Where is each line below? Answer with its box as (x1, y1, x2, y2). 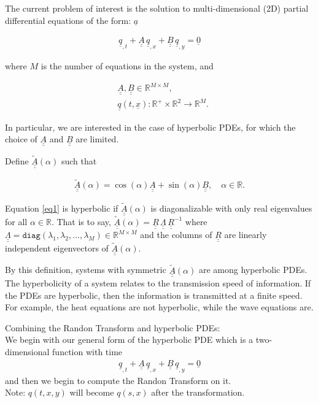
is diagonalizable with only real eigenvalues (150, 202, 312, 215)
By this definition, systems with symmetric (5, 263, 166, 276)
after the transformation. (151, 386, 245, 399)
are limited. (76, 132, 119, 145)
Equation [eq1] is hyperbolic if (5, 202, 118, 215)
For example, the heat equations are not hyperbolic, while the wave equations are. (5, 301, 314, 313)
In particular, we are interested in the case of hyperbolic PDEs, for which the (5, 120, 296, 133)
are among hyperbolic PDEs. (198, 263, 308, 276)
